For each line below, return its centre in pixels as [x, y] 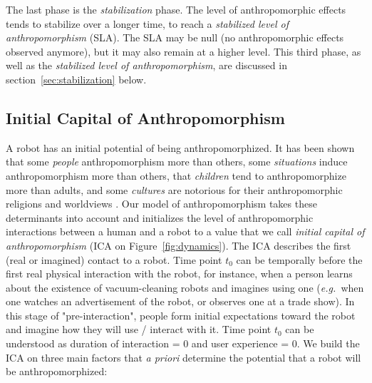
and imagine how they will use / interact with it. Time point [139, 329]
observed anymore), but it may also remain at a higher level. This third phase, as [184, 51]
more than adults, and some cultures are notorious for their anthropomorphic [174, 189]
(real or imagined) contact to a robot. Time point [114, 259]
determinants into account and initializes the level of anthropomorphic [160, 217]
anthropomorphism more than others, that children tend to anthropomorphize [176, 175]
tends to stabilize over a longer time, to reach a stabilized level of [147, 23]
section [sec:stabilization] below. [76, 79]
